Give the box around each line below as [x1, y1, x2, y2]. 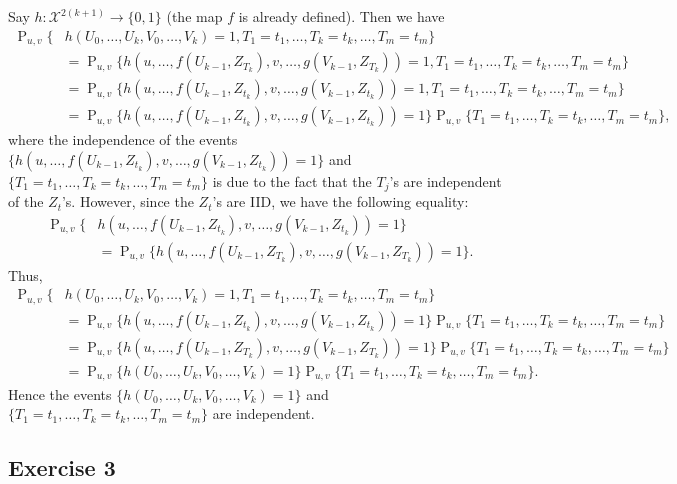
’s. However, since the [61, 191, 194, 212]
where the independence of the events [8, 129, 238, 150]
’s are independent [389, 170, 502, 191]
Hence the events [8, 383, 112, 404]
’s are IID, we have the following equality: [212, 191, 469, 212]
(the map [166, 6, 223, 26]
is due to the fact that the [212, 170, 372, 191]
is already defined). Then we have [238, 6, 445, 26]
